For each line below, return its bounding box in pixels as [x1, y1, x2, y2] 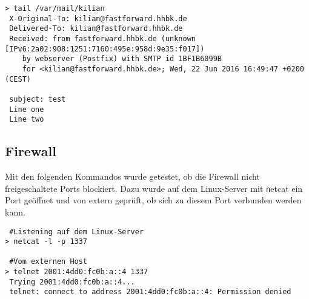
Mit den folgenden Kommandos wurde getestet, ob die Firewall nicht [5, 170, 260, 183]
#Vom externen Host [9, 257, 88, 266]
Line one [9, 105, 44, 114]
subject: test [9, 94, 66, 103]
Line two [9, 115, 44, 124]
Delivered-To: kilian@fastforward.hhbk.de [9, 24, 183, 33]
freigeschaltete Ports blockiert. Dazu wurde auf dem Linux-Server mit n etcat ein [5, 182, 303, 194]
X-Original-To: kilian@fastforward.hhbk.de [9, 14, 187, 23]
